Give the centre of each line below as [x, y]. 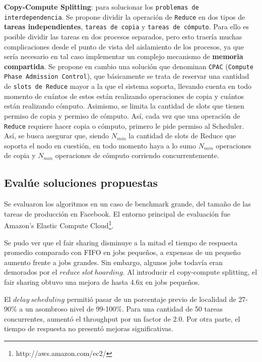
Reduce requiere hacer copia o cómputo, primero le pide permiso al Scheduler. [124, 125]
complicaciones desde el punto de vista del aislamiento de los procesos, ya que [124, 46]
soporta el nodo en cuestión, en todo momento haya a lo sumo [100, 145]
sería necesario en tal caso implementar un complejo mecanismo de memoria [124, 56]
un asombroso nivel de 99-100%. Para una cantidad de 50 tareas [124, 309]
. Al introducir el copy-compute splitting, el [190, 272]
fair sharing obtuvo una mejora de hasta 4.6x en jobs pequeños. [102, 281]
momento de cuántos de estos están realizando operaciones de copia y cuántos [124, 96]
